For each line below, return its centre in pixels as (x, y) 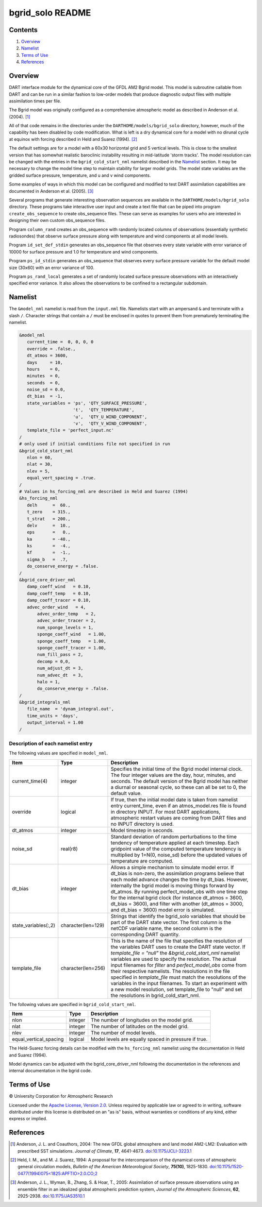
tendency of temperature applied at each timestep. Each (175, 843)
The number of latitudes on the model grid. (139, 1026)
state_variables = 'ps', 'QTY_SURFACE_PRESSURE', (87, 403)
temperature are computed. (142, 861)
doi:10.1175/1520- (227, 1167)
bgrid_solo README (50, 13)
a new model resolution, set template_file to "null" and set (177, 989)
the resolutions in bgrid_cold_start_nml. (156, 995)
